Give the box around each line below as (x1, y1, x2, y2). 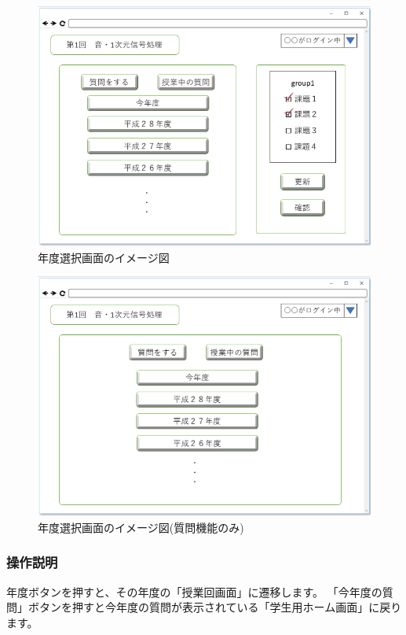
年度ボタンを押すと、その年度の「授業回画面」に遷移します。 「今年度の (6, 583, 382, 600)
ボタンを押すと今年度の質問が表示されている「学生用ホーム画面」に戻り (27, 599, 402, 615)
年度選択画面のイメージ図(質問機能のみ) (38, 519, 244, 535)
